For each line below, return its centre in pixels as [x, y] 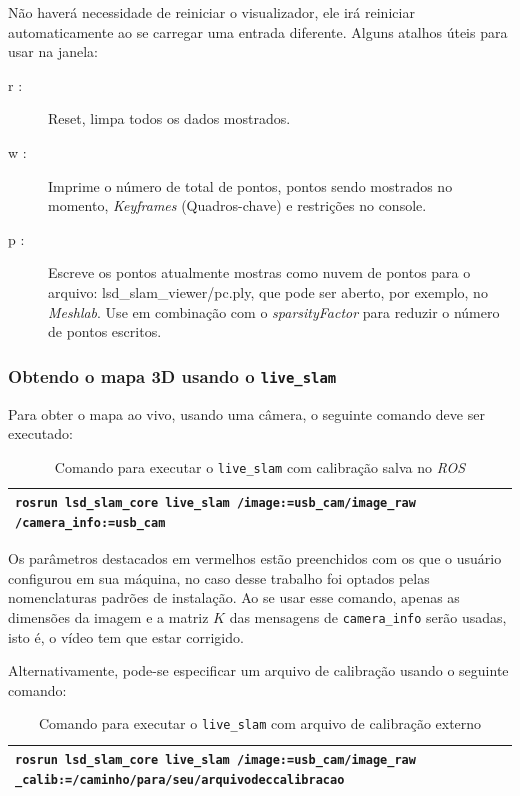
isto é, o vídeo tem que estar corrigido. [126, 636]
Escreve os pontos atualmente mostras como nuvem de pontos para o [259, 272]
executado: [40, 433]
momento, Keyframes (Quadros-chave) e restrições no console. [237, 205]
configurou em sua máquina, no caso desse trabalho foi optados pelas [219, 577]
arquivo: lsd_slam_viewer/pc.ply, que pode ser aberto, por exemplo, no [268, 291]
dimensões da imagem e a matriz [108, 616]
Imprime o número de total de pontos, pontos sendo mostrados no [250, 185]
